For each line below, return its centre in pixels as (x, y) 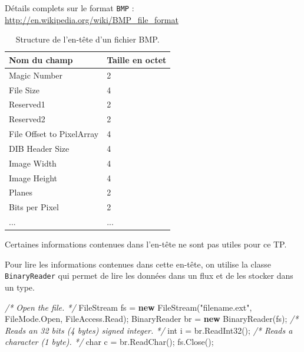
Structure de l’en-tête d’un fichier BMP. (87, 39)
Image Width (33, 163)
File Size (24, 89)
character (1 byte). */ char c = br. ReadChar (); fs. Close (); (109, 342)
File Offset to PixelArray (54, 134)
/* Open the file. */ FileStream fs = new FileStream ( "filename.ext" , (128, 307)
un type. (20, 287)
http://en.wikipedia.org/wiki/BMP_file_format (92, 19)
